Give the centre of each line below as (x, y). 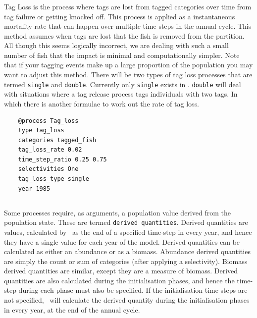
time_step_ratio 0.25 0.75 (62, 159)
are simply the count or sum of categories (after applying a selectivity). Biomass (126, 261)
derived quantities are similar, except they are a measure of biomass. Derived (121, 271)
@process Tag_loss (48, 121)
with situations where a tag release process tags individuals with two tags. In (121, 94)
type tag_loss (41, 131)
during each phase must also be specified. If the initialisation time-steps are (133, 290)
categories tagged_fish (57, 140)
